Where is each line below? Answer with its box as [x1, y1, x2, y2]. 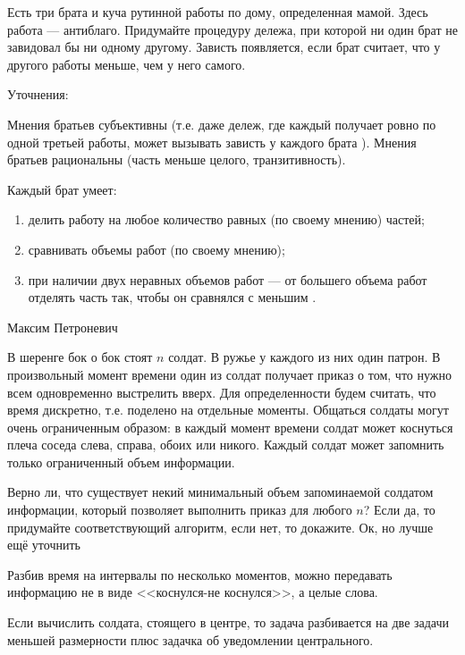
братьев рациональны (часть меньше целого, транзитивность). [7, 150, 346, 169]
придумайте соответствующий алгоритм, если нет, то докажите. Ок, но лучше [7, 517, 434, 536]
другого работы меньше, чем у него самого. [7, 55, 246, 73]
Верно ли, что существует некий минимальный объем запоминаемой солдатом [7, 483, 434, 501]
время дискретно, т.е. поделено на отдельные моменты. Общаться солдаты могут [7, 400, 449, 419]
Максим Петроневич [7, 317, 118, 336]
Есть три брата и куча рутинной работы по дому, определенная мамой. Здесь [7, 3, 428, 21]
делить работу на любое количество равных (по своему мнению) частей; [28, 210, 425, 229]
